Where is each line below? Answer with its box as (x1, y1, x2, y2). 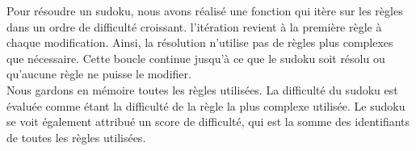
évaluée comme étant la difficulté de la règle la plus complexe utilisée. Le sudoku (6, 97, 405, 114)
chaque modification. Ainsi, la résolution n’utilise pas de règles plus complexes (6, 34, 393, 51)
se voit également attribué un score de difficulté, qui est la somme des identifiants (6, 113, 410, 130)
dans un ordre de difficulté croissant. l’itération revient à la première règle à (6, 18, 382, 35)
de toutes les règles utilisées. (6, 128, 146, 145)
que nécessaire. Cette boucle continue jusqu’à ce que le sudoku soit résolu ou (6, 49, 385, 66)
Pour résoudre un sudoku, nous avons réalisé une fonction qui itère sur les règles (6, 2, 403, 19)
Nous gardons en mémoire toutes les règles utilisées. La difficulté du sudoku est (6, 81, 398, 98)
